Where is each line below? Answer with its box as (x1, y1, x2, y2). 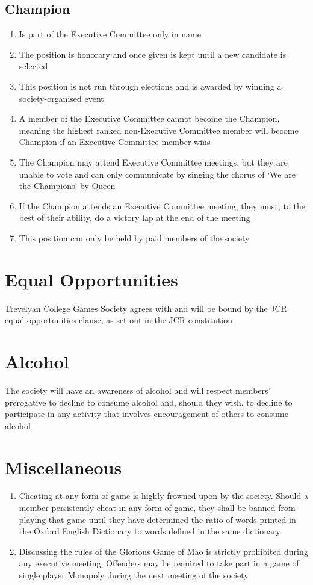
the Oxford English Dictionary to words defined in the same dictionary (19, 525, 280, 537)
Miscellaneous (5, 454, 122, 479)
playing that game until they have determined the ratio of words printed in (19, 513, 296, 525)
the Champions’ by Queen (19, 179, 116, 192)
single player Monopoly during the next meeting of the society (19, 569, 249, 581)
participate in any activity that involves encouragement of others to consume (5, 407, 288, 420)
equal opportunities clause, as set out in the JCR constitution (5, 314, 233, 326)
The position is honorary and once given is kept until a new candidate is (19, 48, 287, 60)
